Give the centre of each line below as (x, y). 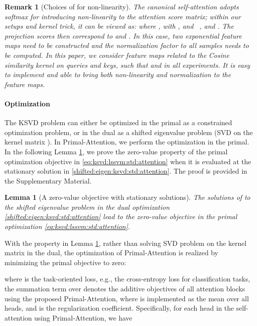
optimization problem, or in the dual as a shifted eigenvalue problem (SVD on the (129, 132)
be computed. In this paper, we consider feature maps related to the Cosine (117, 55)
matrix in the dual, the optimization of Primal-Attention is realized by (111, 253)
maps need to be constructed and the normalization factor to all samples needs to (127, 45)
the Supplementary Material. (48, 180)
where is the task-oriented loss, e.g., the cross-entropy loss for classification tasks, (127, 279)
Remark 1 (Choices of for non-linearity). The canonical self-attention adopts (122, 6)
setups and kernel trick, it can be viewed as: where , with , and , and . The (119, 26)
